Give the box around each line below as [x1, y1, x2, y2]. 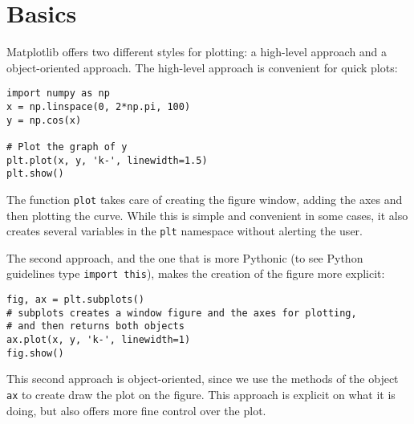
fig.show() [6, 347, 64, 359]
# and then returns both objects [6, 320, 185, 332]
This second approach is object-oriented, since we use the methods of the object [6, 370, 399, 387]
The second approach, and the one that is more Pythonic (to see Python [6, 249, 363, 266]
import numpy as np [6, 88, 110, 100]
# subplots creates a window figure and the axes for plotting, [6, 307, 357, 319]
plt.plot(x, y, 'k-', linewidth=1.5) [6, 154, 208, 166]
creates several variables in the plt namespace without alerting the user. [6, 222, 363, 239]
